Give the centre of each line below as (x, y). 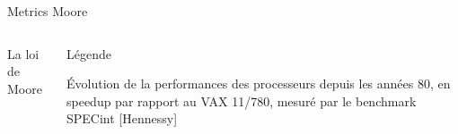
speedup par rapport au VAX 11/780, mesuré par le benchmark (241, 100)
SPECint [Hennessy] (122, 118)
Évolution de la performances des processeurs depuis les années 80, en (258, 84)
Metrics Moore (48, 11)
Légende (88, 53)
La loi (23, 53)
